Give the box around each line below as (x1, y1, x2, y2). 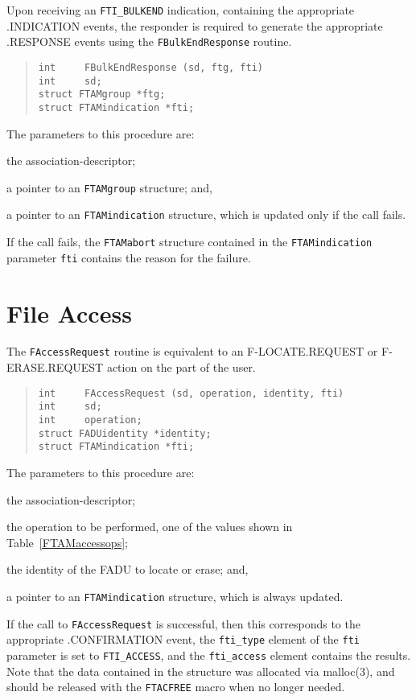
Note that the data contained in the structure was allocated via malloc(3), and (6, 662, 395, 679)
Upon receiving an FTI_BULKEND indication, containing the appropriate (6, 2, 355, 18)
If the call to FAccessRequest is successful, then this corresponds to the (6, 615, 360, 632)
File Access (6, 296, 132, 329)
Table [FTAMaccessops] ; (6, 533, 128, 550)
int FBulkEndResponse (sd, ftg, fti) (38, 61, 263, 73)
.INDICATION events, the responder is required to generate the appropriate (6, 17, 383, 34)
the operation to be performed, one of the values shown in (6, 518, 293, 535)
